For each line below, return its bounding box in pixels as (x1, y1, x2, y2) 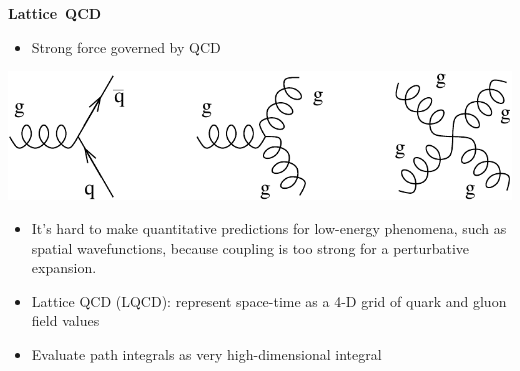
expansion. (31, 257, 97, 278)
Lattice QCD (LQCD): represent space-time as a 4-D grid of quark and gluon (31, 290, 507, 311)
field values (31, 310, 100, 331)
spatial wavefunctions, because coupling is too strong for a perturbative (31, 237, 470, 258)
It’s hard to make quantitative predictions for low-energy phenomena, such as (31, 218, 507, 239)
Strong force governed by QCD (31, 36, 221, 57)
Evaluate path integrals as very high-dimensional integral (31, 344, 382, 365)
